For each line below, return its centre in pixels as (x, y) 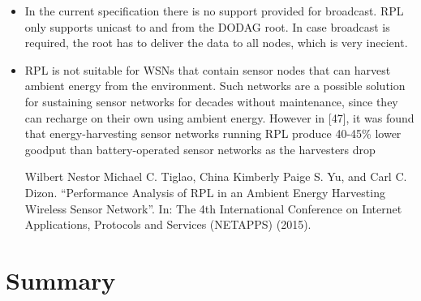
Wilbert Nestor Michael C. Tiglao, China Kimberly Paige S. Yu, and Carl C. (216, 176)
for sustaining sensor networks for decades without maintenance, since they (211, 101)
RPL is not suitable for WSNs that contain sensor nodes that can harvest (208, 69)
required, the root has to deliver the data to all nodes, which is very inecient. (216, 43)
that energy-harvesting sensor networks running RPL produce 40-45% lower (213, 133)
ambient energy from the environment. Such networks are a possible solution (215, 86)
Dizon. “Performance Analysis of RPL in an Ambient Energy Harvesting (205, 192)
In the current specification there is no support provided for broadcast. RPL (214, 11)
